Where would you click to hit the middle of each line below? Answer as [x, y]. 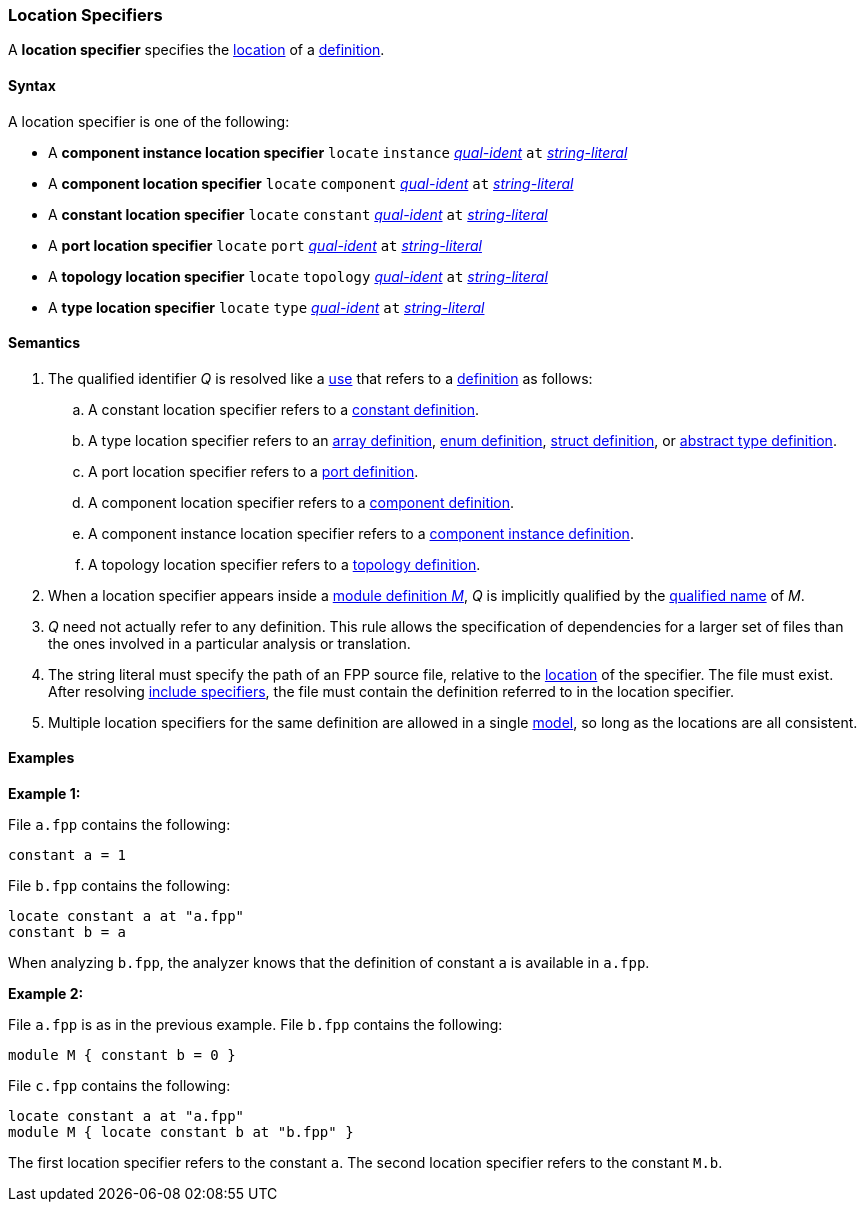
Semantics [44, 343]
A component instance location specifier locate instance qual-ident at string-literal [338, 152]
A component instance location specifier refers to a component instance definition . [361, 533]
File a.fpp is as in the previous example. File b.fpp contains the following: [255, 1025]
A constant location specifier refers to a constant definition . [284, 409]
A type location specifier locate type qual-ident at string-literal [266, 307]
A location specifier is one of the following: [149, 121]
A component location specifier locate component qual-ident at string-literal [311, 183]
